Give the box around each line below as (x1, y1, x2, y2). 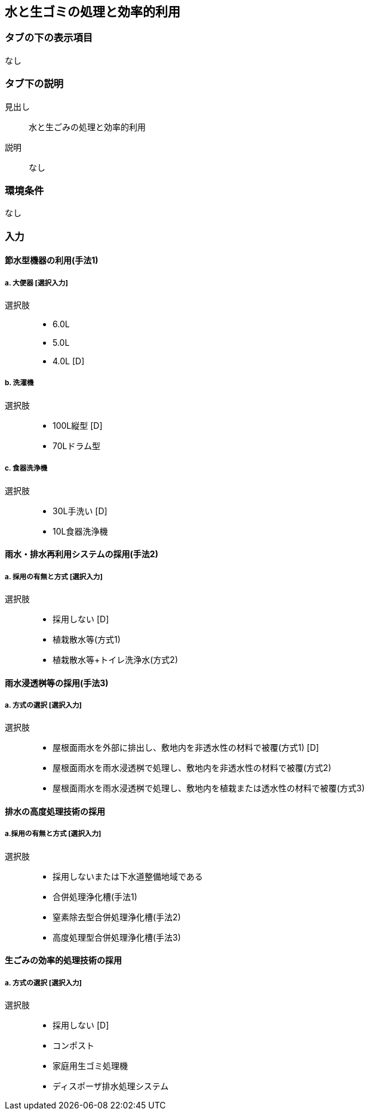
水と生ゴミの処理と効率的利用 (5, 4, 180, 19)
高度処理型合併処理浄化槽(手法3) (53, 932, 181, 942)
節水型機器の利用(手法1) (5, 255, 99, 266)
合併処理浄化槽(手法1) (53, 891, 137, 902)
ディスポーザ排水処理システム (53, 1081, 169, 1092)
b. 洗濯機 (5, 379, 34, 388)
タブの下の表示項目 (5, 32, 93, 44)
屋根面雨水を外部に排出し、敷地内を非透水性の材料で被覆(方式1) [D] (53, 742, 319, 753)
